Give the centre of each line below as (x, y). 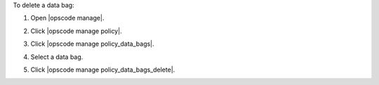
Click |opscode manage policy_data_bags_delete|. (103, 70)
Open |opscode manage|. (67, 18)
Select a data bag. (57, 57)
